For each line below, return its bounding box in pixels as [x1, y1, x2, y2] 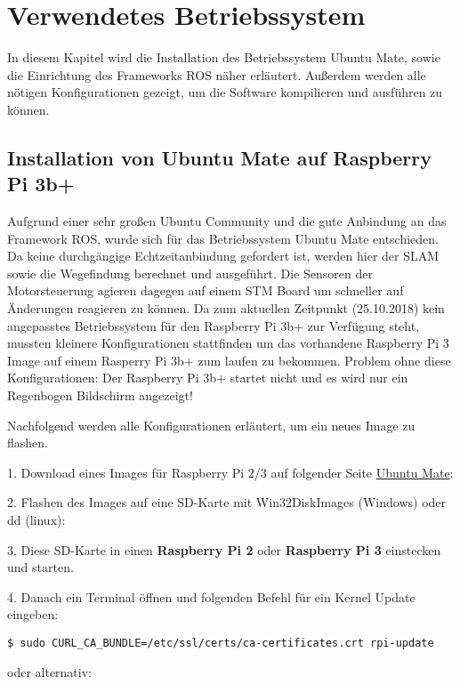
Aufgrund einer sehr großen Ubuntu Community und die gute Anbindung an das [7, 212, 447, 230]
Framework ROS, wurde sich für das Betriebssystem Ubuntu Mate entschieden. [7, 229, 439, 247]
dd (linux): [7, 511, 66, 528]
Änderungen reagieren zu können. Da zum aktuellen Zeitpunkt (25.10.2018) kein [7, 299, 445, 318]
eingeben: [7, 605, 59, 624]
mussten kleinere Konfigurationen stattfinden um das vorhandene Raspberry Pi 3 [7, 334, 449, 352]
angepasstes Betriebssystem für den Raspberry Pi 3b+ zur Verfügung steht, [7, 316, 420, 334]
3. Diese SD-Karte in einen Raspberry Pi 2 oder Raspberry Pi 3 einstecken [7, 540, 441, 559]
